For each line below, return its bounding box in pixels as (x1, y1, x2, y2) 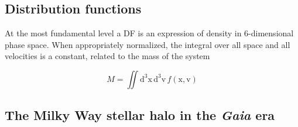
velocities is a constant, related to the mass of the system (5, 50, 210, 62)
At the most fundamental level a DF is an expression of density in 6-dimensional (5, 27, 294, 39)
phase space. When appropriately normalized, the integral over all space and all (5, 38, 290, 50)
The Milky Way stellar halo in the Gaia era (5, 106, 275, 124)
